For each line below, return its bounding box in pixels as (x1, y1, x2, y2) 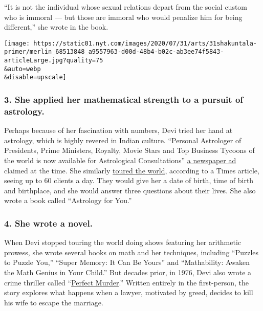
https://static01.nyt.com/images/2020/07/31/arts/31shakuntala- (33, 39, 257, 47)
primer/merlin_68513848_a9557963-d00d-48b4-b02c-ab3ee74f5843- (4, 48, 224, 56)
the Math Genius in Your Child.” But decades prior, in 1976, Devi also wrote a (4, 266, 252, 277)
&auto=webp (4, 65, 41, 73)
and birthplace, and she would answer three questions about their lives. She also (4, 185, 256, 195)
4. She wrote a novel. (4, 216, 93, 229)
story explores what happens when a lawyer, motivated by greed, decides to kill (4, 287, 253, 298)
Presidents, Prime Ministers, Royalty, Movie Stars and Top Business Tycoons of (4, 145, 255, 155)
